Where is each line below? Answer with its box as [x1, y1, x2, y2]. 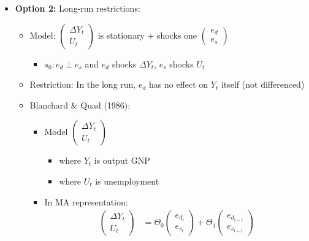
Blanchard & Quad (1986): [29, 98, 131, 111]
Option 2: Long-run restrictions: [15, 2, 140, 14]
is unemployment [95, 174, 159, 187]
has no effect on [148, 78, 208, 91]
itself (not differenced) [221, 78, 305, 91]
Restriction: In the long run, [29, 78, 136, 91]
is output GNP [94, 154, 150, 167]
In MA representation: [44, 195, 128, 208]
